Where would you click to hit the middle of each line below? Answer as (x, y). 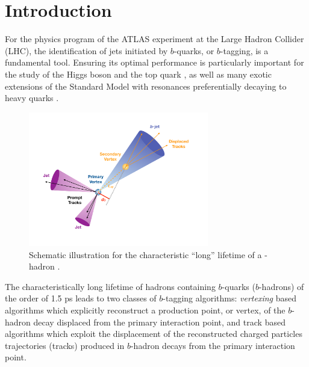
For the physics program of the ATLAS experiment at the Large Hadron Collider (154, 39)
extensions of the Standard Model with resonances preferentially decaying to (146, 86)
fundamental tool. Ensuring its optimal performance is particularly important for (154, 62)
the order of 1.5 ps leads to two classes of (81, 298)
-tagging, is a (244, 50)
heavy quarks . (32, 98)
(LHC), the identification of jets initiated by (86, 50)
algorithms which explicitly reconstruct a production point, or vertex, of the (145, 310)
